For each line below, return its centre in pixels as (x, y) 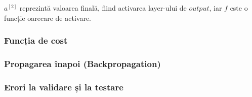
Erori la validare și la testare (64, 87)
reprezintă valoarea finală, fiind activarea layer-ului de (103, 8)
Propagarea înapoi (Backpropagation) (82, 63)
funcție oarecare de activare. (48, 18)
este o (239, 8)
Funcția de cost (36, 40)
